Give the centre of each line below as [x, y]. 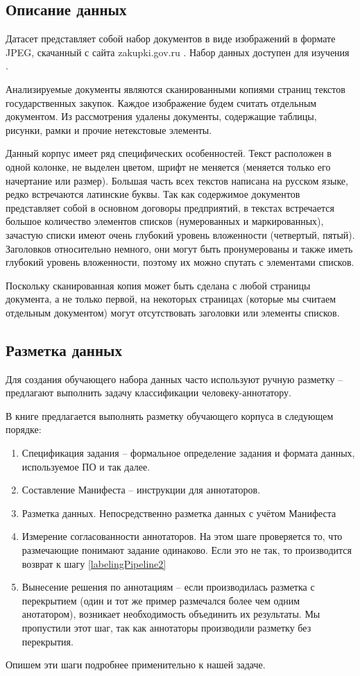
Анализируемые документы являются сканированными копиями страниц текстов [175, 88]
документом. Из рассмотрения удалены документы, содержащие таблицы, [161, 116]
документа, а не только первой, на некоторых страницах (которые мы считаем [171, 299]
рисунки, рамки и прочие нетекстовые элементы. [109, 129]
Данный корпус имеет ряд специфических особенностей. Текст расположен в [169, 153]
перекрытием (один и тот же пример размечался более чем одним [161, 600]
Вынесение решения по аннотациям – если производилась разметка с [168, 587]
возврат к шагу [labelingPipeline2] [94, 563]
